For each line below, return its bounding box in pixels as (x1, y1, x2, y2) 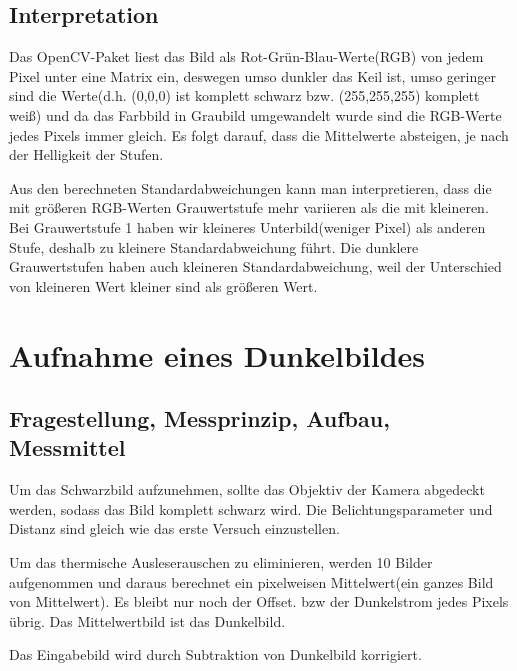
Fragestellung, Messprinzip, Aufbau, (9, 403, 390, 434)
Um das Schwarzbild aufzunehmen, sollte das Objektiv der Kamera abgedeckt (9, 479, 485, 500)
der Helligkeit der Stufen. (9, 144, 164, 165)
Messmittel (9, 432, 126, 463)
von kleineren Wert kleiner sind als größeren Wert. (9, 275, 318, 296)
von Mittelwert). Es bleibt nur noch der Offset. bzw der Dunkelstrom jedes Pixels (9, 591, 509, 612)
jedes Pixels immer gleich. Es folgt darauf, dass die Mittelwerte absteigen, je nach (9, 124, 509, 145)
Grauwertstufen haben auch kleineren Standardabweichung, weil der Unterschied (9, 256, 502, 277)
